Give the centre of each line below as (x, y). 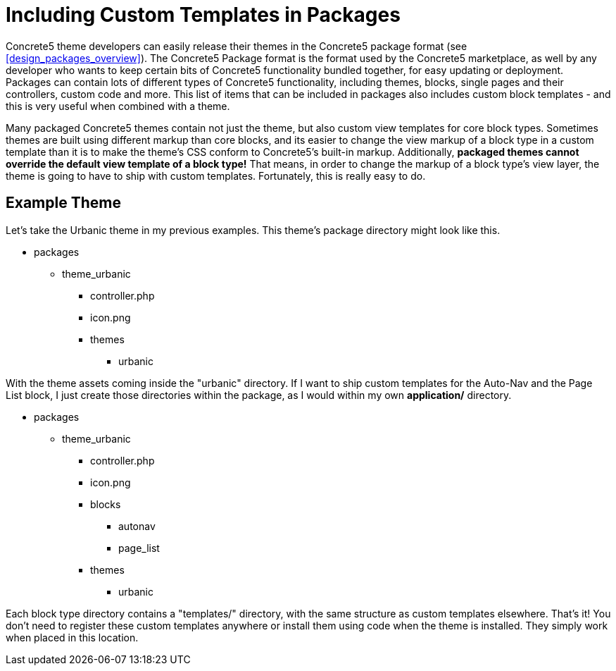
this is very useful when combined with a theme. (118, 106)
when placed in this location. (72, 637)
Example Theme (63, 203)
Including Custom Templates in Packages (203, 15)
